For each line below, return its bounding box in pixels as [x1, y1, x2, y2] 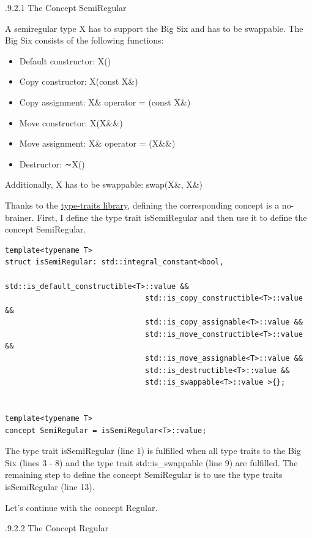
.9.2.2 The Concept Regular [5, 521, 109, 534]
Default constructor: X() [19, 54, 111, 67]
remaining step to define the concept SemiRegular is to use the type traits [5, 468, 283, 481]
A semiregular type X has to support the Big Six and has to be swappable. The [5, 21, 303, 34]
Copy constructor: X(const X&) [19, 75, 138, 88]
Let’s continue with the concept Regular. [5, 501, 158, 513]
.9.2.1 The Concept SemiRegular [5, 1, 127, 13]
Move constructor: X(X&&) [19, 116, 123, 129]
